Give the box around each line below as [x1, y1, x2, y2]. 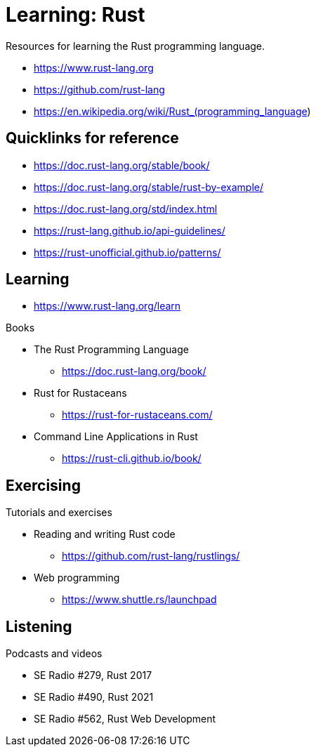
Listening [6, 617, 72, 635]
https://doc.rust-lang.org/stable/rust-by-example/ [34, 180, 264, 193]
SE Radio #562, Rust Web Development [34, 713, 216, 725]
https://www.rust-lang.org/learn [34, 300, 181, 312]
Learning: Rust [6, 3, 145, 27]
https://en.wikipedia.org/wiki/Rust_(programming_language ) [34, 105, 311, 117]
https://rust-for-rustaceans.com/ [62, 409, 213, 421]
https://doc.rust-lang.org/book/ [62, 365, 206, 378]
